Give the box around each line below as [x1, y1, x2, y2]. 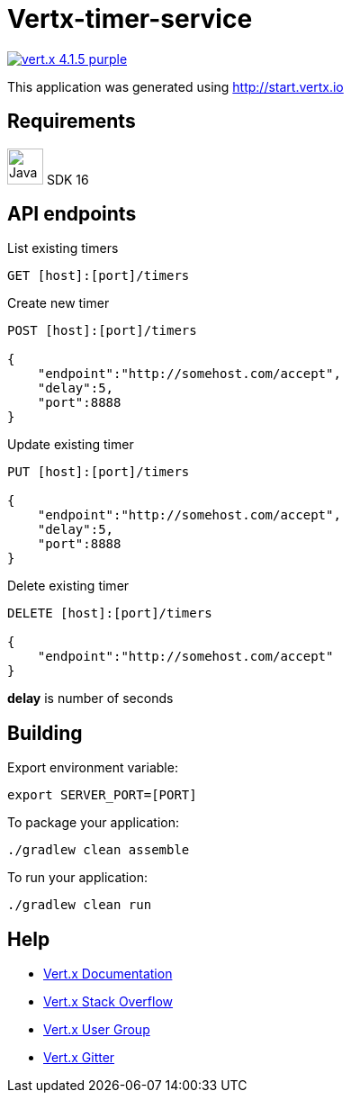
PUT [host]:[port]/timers [7, 464, 190, 480]
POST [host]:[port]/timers [7, 323, 197, 338]
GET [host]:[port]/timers [7, 268, 190, 284]
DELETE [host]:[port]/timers [7, 606, 212, 621]
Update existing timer [7, 437, 134, 453]
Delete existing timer [7, 578, 130, 594]
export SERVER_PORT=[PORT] [7, 788, 197, 803]
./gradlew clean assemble [7, 843, 190, 858]
